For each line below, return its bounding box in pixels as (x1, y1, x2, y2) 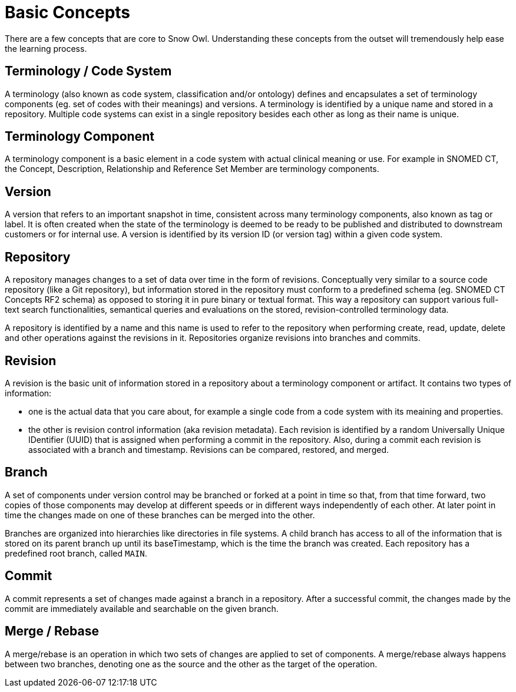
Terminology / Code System (5, 64, 172, 79)
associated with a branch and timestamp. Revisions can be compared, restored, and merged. (28, 444, 389, 455)
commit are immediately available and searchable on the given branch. (5, 603, 279, 614)
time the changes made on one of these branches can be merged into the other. (5, 509, 315, 520)
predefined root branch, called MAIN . (5, 548, 147, 558)
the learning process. (5, 43, 87, 54)
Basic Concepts (5, 2, 131, 22)
